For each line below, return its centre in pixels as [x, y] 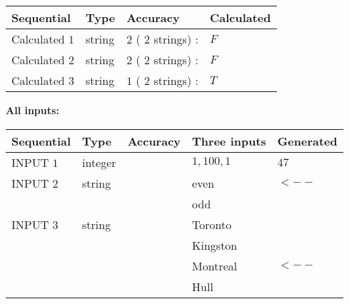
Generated [307, 141]
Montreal [215, 265]
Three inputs [229, 141]
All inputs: [32, 110]
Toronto [212, 224]
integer [99, 162]
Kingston [215, 245]
